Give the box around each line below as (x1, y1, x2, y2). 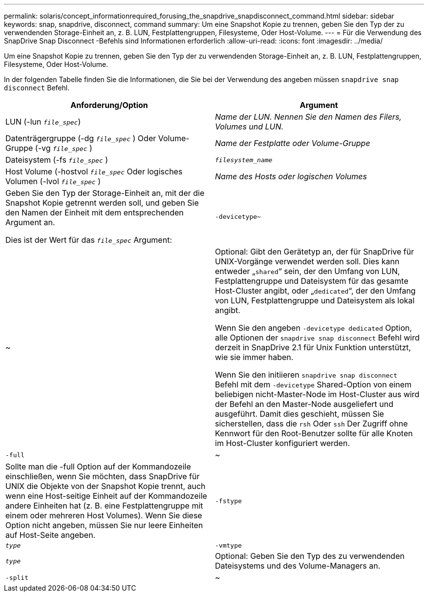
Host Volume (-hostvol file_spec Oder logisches (5, 167, 183, 176)
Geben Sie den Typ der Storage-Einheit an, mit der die (5, 188, 205, 198)
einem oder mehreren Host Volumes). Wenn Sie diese (5, 511, 202, 520)
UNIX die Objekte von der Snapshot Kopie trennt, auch (5, 481, 206, 491)
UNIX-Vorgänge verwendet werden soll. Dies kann (215, 256, 400, 266)
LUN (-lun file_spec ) (5, 117, 81, 127)
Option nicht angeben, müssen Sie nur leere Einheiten (5, 520, 203, 530)
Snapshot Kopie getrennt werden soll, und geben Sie (5, 198, 199, 208)
